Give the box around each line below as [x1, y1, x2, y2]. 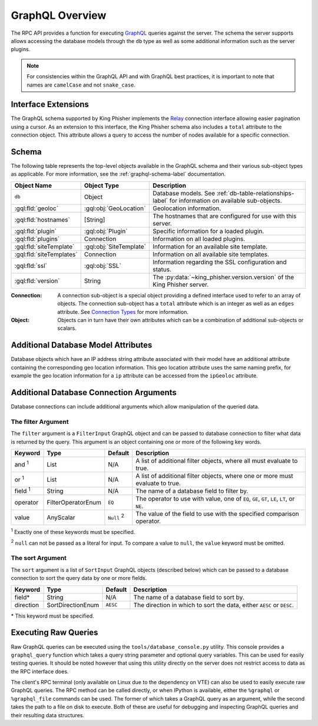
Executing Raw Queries [11, 628, 98, 638]
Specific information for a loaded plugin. [153, 227, 264, 235]
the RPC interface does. [11, 668, 69, 675]
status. [153, 265, 172, 273]
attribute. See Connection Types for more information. [57, 308, 188, 315]
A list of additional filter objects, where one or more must [135, 472, 294, 480]
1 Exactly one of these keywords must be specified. [11, 528, 135, 536]
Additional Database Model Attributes [11, 340, 153, 350]
